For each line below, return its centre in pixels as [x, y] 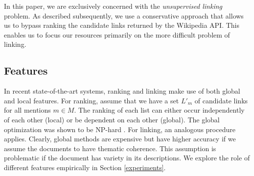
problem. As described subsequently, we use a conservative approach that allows [124, 15]
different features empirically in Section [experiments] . [85, 167]
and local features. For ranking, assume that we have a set [92, 100]
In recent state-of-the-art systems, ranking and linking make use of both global [122, 91]
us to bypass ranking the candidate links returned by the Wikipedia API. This [122, 25]
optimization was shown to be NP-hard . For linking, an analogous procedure [120, 129]
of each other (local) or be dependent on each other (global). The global [112, 119]
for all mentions [27, 110]
